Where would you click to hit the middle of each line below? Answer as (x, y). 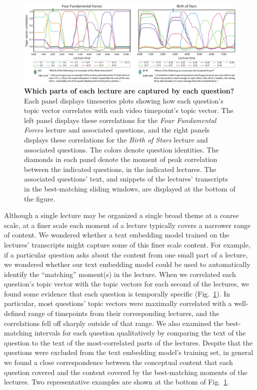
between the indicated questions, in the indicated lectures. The (120, 169)
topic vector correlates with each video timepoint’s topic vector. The (129, 110)
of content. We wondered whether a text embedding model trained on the (117, 235)
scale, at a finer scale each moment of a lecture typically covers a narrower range (127, 225)
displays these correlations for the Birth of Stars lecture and (116, 139)
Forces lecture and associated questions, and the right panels (117, 130)
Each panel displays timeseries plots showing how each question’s (124, 100)
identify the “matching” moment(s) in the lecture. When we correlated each (120, 274)
